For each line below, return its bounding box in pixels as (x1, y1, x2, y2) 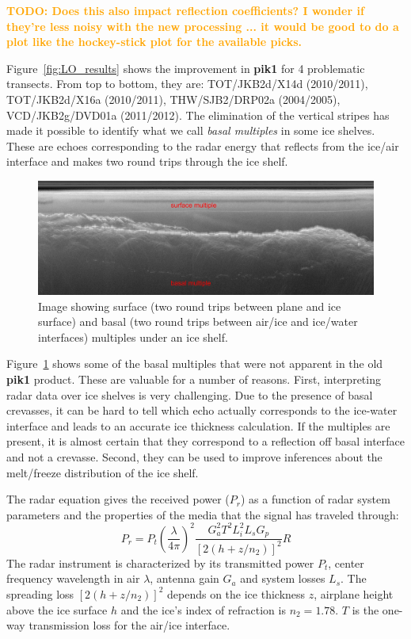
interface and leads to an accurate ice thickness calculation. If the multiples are (6, 417, 390, 434)
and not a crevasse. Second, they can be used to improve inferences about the (6, 448, 382, 465)
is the (352, 601, 379, 618)
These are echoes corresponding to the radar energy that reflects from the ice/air (6, 137, 399, 154)
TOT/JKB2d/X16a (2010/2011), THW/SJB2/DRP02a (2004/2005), (6, 90, 341, 107)
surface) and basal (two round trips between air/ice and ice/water (38, 313, 358, 330)
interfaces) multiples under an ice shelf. (38, 328, 228, 345)
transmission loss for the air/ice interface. (29, 617, 230, 633)
